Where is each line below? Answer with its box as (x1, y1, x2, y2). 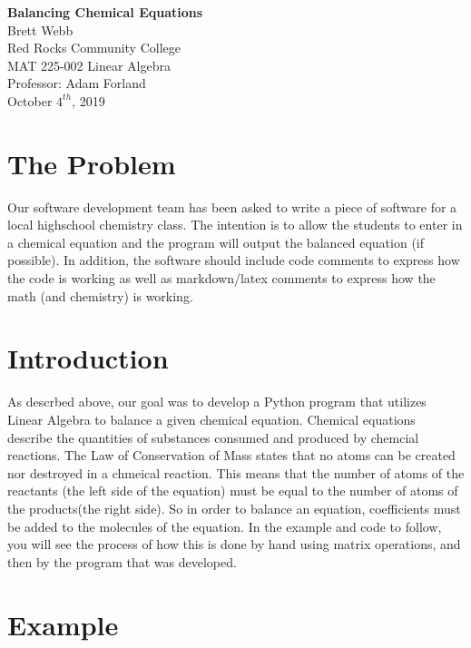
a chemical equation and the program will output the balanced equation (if (7, 232, 425, 251)
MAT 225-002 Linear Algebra (7, 55, 171, 74)
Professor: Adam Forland (7, 74, 146, 93)
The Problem (7, 144, 176, 182)
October (7, 91, 53, 110)
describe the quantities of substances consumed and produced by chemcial (7, 427, 419, 447)
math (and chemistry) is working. (7, 286, 193, 305)
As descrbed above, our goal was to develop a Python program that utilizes (7, 392, 427, 411)
